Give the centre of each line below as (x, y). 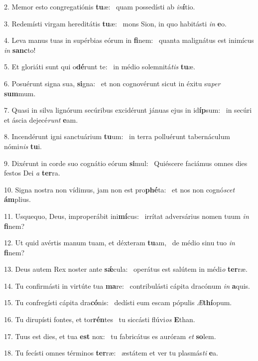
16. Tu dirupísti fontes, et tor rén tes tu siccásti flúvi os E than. (100, 319)
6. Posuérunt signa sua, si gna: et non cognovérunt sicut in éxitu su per (112, 83)
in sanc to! (20, 50)
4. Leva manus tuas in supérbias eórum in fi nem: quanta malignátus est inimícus (129, 40)
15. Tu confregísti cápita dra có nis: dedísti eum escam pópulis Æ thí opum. (118, 302)
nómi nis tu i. (23, 146)
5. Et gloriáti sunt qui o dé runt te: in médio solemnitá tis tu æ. (100, 67)
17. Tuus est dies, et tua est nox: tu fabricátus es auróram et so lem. (110, 336)
